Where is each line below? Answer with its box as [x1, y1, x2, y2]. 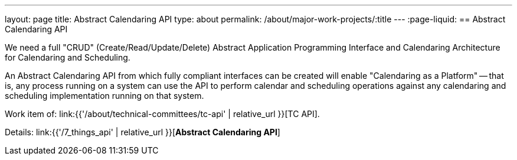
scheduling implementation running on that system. [5, 91, 204, 101]
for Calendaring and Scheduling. [5, 52, 130, 62]
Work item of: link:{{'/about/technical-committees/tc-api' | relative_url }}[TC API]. [5, 109, 320, 119]
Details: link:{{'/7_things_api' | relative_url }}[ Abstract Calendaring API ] [5, 127, 280, 137]
